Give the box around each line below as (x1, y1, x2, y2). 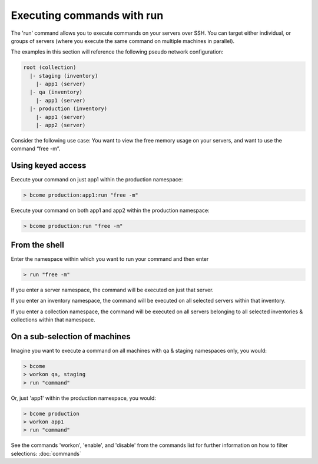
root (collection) (23, 64, 77, 71)
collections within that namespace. (11, 316, 95, 323)
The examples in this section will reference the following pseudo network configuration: (11, 48, 224, 55)
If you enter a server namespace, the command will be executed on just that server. (11, 286, 214, 293)
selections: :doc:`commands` (11, 450, 82, 457)
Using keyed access (11, 161, 87, 171)
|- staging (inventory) (29, 72, 98, 79)
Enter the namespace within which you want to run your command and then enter (11, 255, 209, 262)
